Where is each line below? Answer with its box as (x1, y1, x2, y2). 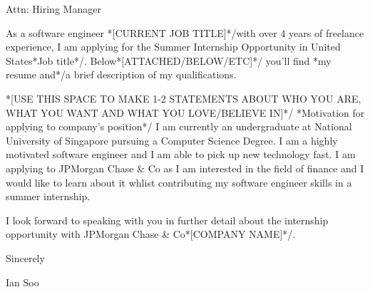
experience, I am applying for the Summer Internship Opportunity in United (6, 39, 341, 54)
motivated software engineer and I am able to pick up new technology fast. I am (6, 147, 356, 162)
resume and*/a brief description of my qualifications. (6, 67, 237, 82)
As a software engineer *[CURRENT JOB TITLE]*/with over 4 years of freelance (6, 25, 364, 40)
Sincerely (6, 250, 45, 265)
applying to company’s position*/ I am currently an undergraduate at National (6, 119, 352, 134)
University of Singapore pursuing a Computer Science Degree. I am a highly (6, 132, 338, 147)
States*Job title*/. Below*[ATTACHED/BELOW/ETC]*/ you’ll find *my (6, 53, 332, 68)
